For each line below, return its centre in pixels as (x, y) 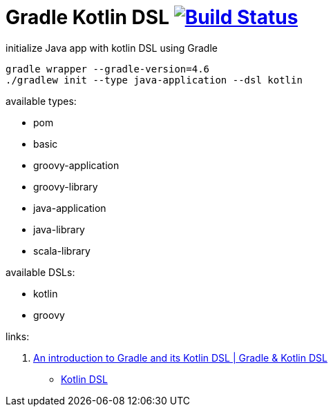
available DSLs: (40, 272)
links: (18, 336)
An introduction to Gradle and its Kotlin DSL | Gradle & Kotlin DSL (180, 357)
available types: (41, 101)
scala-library (62, 251)
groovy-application (76, 165)
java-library (59, 229)
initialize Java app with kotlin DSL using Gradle (112, 48)
